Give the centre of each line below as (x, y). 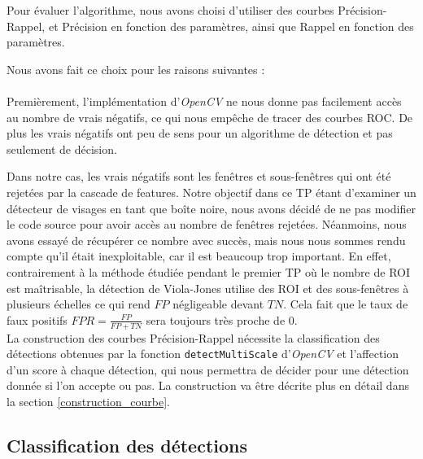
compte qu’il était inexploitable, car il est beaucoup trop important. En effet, (199, 256)
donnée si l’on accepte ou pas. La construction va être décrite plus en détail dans (208, 385)
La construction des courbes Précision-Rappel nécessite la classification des (193, 337)
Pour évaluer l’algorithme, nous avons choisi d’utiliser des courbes (170, 10)
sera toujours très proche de (216, 319)
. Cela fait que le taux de (346, 304)
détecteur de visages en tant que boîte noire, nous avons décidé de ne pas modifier (211, 208)
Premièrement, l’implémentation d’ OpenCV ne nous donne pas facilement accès (204, 101)
